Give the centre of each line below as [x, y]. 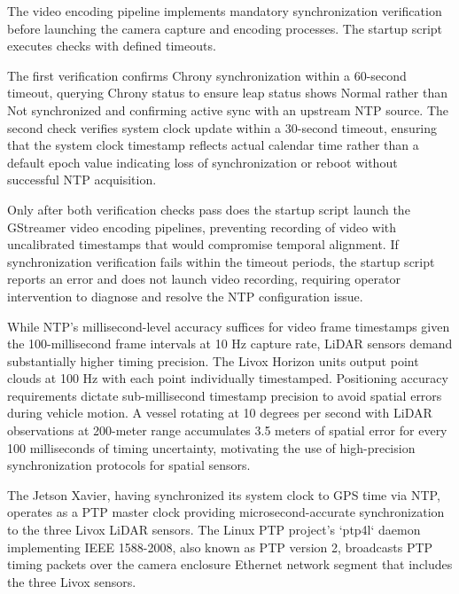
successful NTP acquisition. [82, 180]
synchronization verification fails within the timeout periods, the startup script [221, 261]
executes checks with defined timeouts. [112, 46]
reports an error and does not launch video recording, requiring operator [204, 279]
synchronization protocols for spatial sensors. [129, 465]
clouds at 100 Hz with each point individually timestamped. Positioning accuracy [228, 378]
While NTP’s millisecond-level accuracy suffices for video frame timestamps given [229, 326]
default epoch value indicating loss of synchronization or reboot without [202, 162]
